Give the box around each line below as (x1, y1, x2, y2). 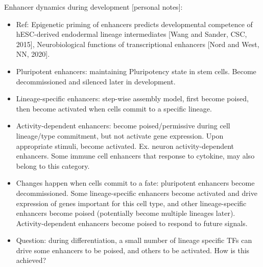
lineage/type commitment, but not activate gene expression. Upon (16, 130, 224, 141)
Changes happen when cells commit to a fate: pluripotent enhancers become (16, 177, 255, 188)
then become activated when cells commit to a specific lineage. (16, 103, 212, 114)
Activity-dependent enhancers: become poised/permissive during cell (16, 120, 230, 131)
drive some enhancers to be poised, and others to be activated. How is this (16, 244, 250, 255)
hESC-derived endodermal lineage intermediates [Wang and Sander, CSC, (16, 29, 247, 39)
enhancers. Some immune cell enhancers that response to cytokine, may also (16, 150, 255, 161)
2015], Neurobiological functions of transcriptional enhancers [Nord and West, (16, 38, 259, 49)
